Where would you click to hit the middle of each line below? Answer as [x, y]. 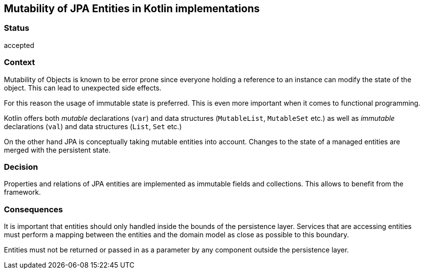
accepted [19, 45]
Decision [21, 167]
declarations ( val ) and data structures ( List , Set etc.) [93, 126]
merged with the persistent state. [57, 150]
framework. [23, 192]
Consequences [34, 209]
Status [17, 28]
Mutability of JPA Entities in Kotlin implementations [132, 9]
